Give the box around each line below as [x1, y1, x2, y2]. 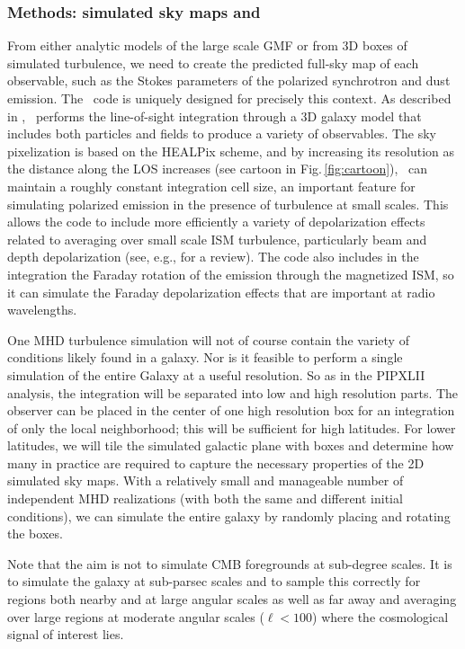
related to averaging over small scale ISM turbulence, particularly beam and [7, 229, 427, 248]
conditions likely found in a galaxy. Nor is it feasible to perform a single [7, 348, 403, 367]
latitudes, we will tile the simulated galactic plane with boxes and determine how [7, 436, 454, 455]
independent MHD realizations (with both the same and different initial [7, 489, 403, 508]
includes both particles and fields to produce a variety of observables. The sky [7, 124, 437, 143]
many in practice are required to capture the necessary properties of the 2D [7, 453, 425, 472]
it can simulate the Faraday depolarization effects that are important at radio [7, 282, 435, 301]
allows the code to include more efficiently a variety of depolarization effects [7, 212, 425, 231]
